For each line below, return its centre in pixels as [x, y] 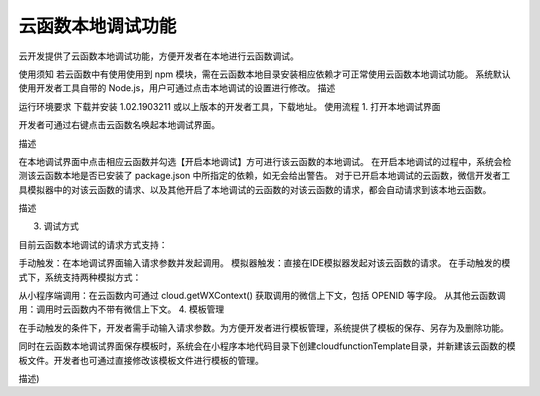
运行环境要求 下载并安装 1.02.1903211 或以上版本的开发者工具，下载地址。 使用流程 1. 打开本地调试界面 [229, 106]
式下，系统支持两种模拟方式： [80, 277]
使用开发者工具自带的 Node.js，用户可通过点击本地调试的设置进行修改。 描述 [177, 88]
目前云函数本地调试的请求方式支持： [93, 244]
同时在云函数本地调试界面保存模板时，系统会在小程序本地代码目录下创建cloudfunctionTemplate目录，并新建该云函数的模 [267, 346]
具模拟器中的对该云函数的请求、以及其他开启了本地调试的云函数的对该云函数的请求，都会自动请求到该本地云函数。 [255, 189]
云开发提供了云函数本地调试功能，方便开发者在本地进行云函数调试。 [158, 56]
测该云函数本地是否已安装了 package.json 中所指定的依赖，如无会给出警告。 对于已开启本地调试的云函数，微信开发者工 [264, 176]
